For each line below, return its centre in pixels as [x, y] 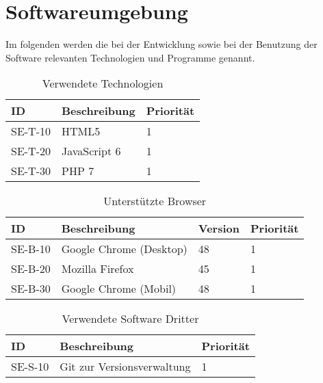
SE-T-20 [31, 151]
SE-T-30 [31, 171]
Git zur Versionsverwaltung [125, 367]
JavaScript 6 [91, 151]
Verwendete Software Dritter [130, 319]
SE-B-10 [31, 249]
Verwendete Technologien [103, 83]
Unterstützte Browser [155, 201]
